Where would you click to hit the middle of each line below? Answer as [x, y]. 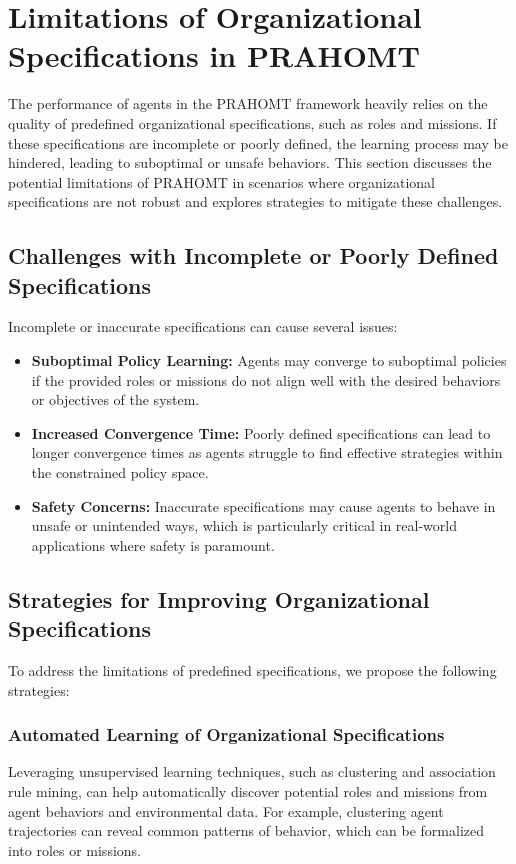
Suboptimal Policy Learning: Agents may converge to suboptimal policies [269, 360]
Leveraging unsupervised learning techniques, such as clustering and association [252, 771]
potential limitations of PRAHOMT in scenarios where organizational [221, 181]
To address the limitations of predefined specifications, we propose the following [252, 670]
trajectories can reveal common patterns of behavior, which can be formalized [246, 830]
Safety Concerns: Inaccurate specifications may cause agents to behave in [263, 505]
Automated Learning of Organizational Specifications [226, 734]
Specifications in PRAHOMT [214, 55]
